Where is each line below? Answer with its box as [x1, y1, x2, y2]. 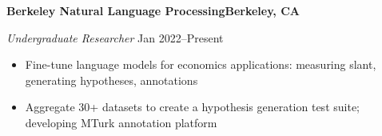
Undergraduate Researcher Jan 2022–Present [6, 29, 224, 46]
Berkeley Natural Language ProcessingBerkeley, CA [6, 2, 300, 18]
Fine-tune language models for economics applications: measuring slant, [25, 56, 376, 73]
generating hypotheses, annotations [25, 71, 198, 88]
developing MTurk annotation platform [25, 114, 217, 130]
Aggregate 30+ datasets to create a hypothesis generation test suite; [25, 98, 360, 115]
